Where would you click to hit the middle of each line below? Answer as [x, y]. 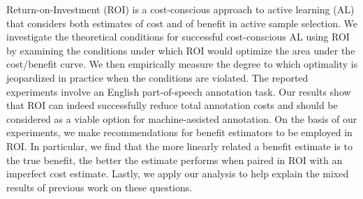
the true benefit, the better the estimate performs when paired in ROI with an [175, 160]
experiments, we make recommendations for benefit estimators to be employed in [179, 132]
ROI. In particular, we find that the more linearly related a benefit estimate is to [179, 146]
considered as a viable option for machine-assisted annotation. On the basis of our [182, 118]
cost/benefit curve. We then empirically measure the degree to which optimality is [182, 64]
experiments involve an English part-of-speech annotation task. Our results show [179, 91]
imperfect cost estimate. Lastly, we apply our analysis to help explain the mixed [178, 174]
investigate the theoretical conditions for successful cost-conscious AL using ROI [178, 37]
